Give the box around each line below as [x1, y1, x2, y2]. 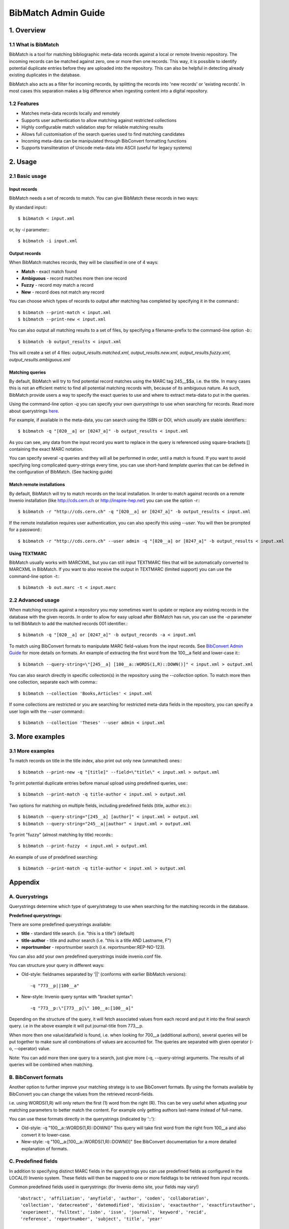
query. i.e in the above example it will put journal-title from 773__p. [9, 1023, 144, 1029]
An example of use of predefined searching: [9, 854, 98, 860]
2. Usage [9, 158, 37, 166]
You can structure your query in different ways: [9, 962, 105, 968]
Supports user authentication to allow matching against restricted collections [21, 117, 177, 123]
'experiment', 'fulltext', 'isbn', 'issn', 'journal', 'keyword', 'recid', [20, 1209, 207, 1215]
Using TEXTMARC [9, 551, 47, 556]
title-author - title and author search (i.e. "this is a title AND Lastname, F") [21, 937, 171, 943]
